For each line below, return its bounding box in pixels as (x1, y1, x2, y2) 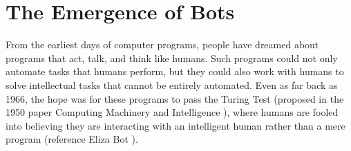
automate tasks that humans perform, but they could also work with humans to (6, 64, 344, 79)
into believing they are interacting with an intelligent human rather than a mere (6, 118, 345, 132)
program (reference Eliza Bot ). (6, 132, 138, 146)
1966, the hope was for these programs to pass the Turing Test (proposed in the (6, 91, 344, 105)
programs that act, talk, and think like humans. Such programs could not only (6, 50, 338, 65)
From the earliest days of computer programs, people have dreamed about (6, 37, 319, 52)
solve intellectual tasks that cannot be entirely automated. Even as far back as (6, 77, 338, 92)
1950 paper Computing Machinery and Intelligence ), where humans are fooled (6, 105, 339, 119)
